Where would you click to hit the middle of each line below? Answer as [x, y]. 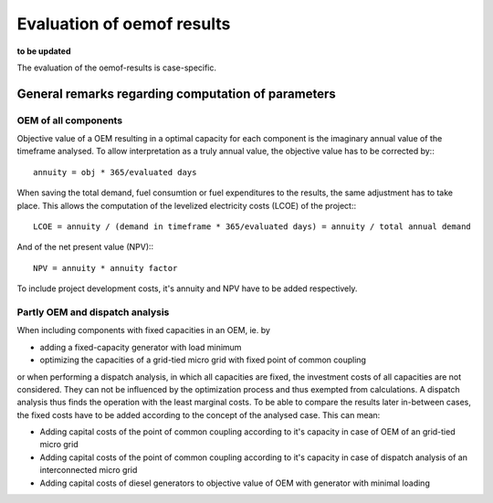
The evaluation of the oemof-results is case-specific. [117, 68]
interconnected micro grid [89, 470]
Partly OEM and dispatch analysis [93, 312]
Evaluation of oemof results [124, 24]
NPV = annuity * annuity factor [105, 268]
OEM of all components [70, 121]
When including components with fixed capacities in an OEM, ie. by [144, 330]
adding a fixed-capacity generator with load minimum [141, 347]
